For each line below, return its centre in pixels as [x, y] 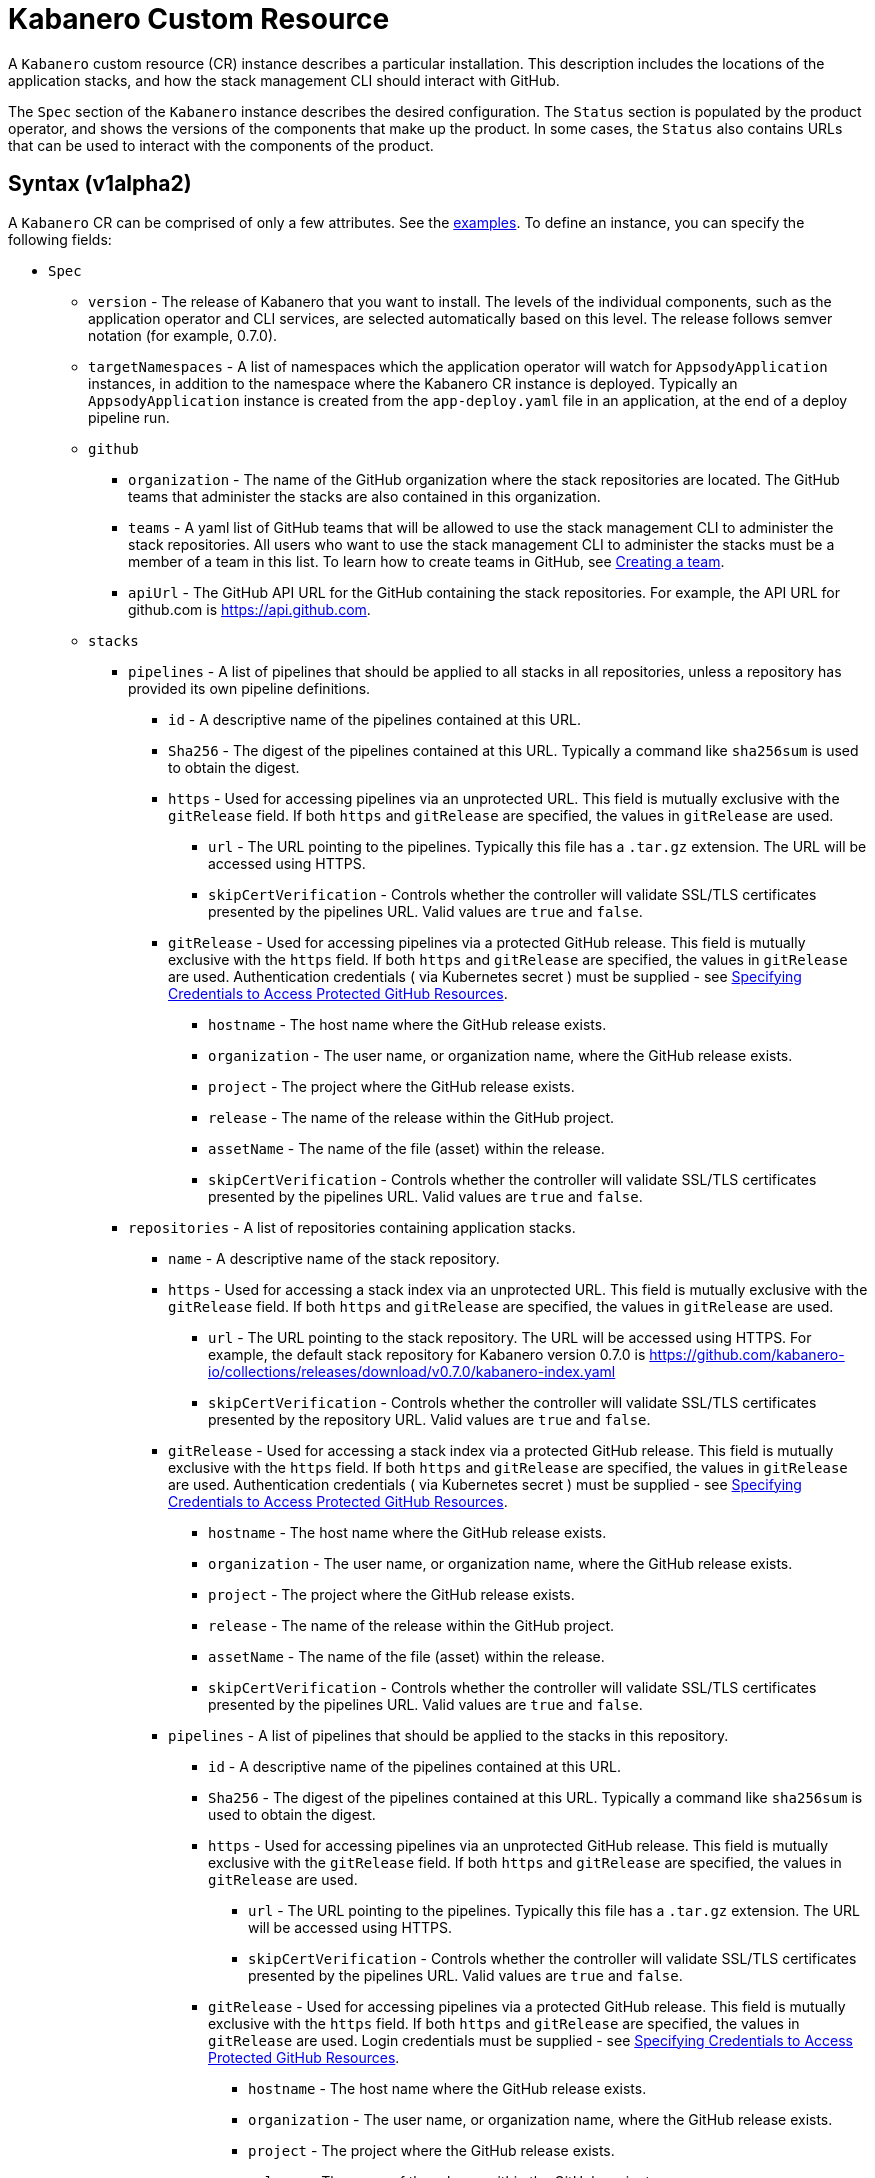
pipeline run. [129, 417]
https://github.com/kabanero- [747, 1354]
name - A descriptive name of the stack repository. [334, 1258]
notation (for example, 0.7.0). [183, 335]
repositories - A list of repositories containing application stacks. [352, 1227]
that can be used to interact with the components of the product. [221, 145]
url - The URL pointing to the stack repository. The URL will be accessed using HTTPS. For [510, 1337]
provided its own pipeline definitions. [249, 688]
